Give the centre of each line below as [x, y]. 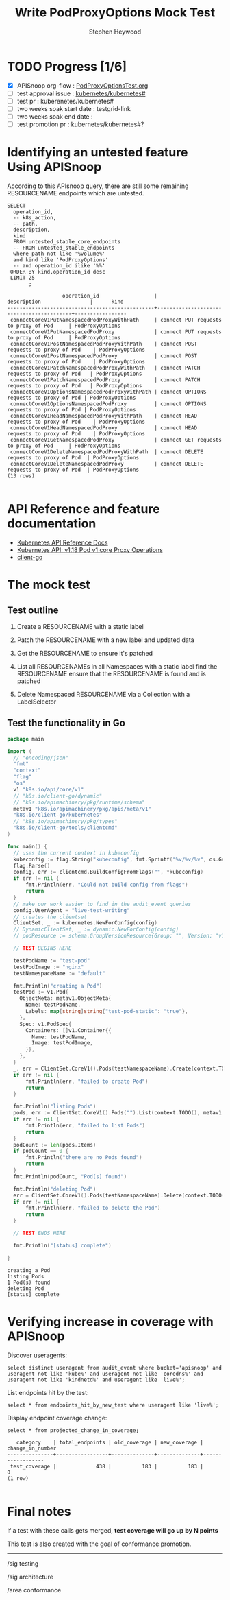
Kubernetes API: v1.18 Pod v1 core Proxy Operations [90, 549]
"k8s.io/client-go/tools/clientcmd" [65, 828]
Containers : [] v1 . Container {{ [68, 1030]
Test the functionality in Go [66, 723]
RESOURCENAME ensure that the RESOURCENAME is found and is [112, 673]
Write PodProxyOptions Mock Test [115, 13]
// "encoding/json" [41, 758]
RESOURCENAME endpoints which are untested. [76, 193]
